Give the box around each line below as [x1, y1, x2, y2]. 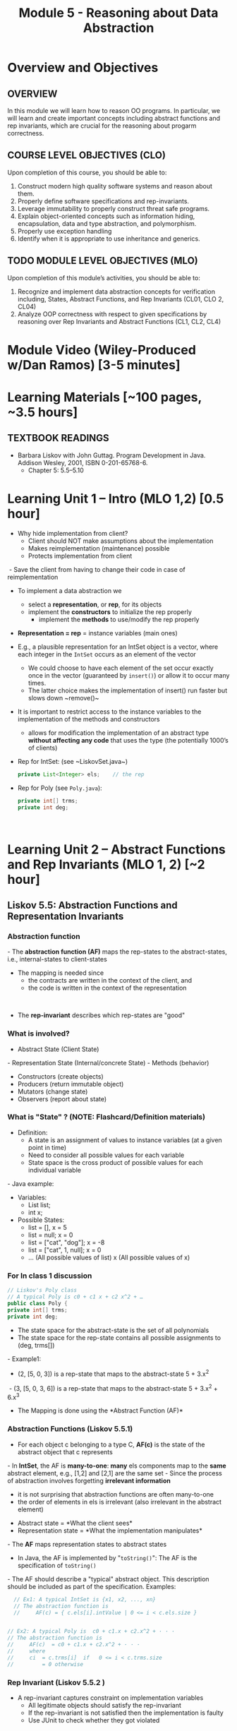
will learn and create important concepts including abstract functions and [7, 114, 221, 122]
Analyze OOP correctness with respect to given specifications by [17, 309, 207, 318]
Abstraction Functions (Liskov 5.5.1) [7, 1424, 133, 1434]
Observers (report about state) [17, 1094, 107, 1103]
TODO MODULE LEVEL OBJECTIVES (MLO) [7, 255, 199, 267]
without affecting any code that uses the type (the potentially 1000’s [28, 736, 229, 744]
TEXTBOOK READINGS [7, 432, 109, 444]
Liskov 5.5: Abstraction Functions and [7, 899, 178, 911]
